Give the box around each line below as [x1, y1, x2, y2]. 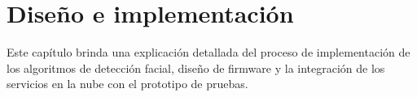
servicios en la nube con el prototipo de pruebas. [7, 75, 248, 92]
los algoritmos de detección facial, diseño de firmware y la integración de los [7, 59, 385, 76]
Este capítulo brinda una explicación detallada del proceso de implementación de [7, 44, 410, 61]
